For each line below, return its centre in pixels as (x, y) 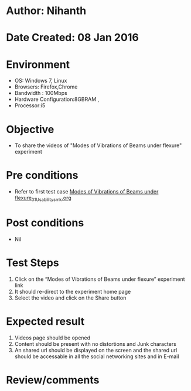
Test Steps (33, 263)
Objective (30, 129)
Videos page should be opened (52, 338)
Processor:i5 (30, 106)
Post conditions (45, 223)
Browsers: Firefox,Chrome (46, 87)
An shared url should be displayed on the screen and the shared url (96, 350)
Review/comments (53, 380)
